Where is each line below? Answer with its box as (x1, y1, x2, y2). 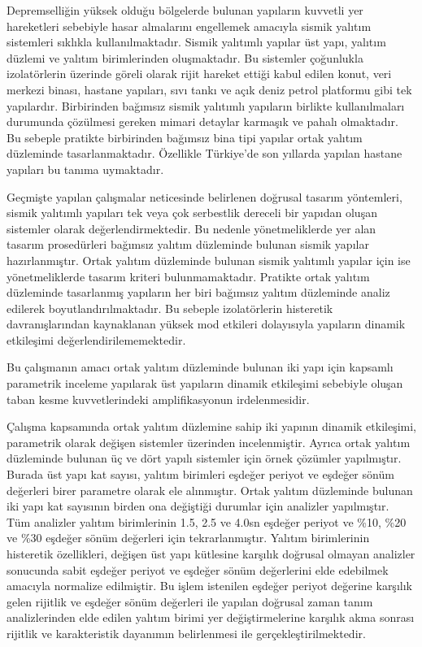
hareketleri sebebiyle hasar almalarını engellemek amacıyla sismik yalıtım (7, 17, 372, 34)
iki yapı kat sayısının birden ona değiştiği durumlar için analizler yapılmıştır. (7, 497, 389, 515)
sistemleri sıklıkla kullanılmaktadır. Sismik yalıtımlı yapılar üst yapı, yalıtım (7, 33, 386, 50)
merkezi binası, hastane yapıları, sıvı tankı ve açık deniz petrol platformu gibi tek (7, 80, 412, 98)
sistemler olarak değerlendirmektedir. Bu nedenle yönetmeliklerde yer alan (7, 219, 376, 237)
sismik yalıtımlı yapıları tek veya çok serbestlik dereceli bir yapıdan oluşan (7, 204, 377, 221)
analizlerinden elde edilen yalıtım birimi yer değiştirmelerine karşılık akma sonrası (7, 609, 415, 626)
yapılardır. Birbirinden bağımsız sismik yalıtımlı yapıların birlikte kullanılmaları (7, 97, 405, 114)
